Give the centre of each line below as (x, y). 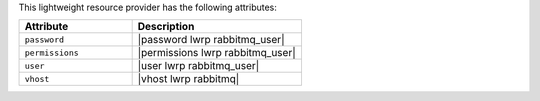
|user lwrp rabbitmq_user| (198, 66)
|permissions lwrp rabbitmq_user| (216, 53)
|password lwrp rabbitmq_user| (211, 40)
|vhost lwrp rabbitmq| (188, 79)
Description (166, 27)
